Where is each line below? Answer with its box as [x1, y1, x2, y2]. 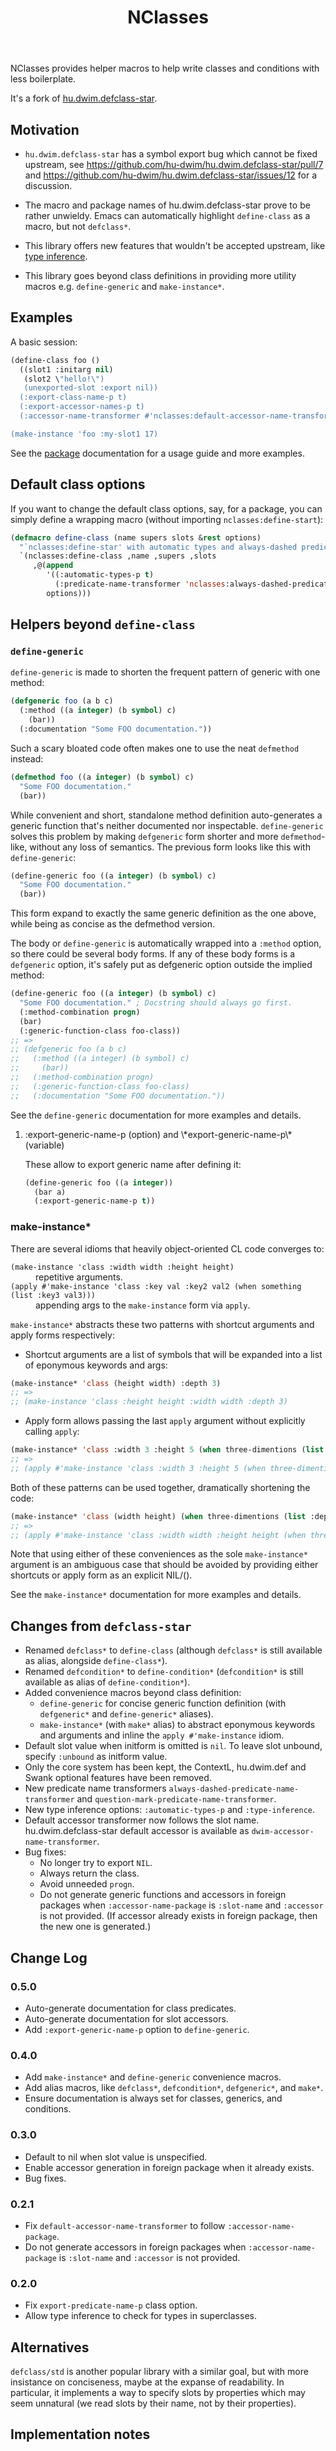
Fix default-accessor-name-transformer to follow [24, 2219, 226, 2231]
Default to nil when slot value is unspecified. [24, 2151, 208, 2163]
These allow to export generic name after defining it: [24, 1158, 242, 1170]
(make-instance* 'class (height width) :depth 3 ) [10, 1378, 222, 1388]
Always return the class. [39, 1867, 140, 1880]
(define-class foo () [10, 355, 101, 365]
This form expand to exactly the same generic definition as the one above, [10, 907, 317, 920]
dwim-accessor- [251, 1827, 315, 1837]
